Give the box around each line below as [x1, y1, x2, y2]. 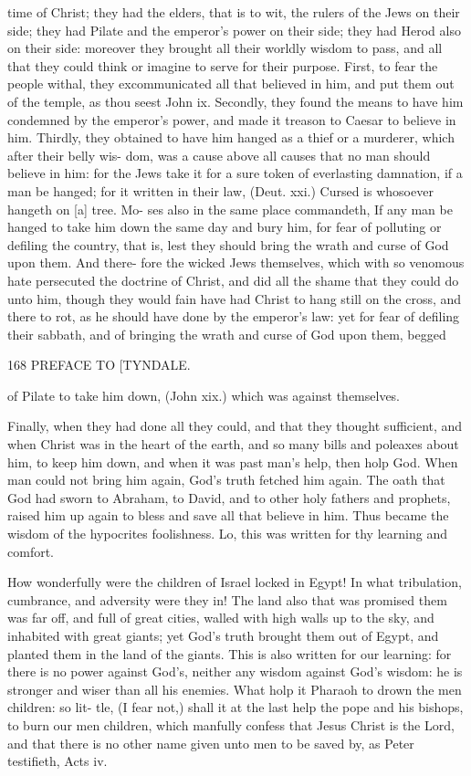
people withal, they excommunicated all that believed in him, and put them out [7, 74, 455, 93]
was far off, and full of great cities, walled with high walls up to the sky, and [7, 608, 434, 627]
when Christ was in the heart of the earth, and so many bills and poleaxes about [7, 435, 459, 454]
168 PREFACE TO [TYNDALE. [7, 355, 191, 374]
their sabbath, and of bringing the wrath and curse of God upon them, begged [7, 324, 446, 343]
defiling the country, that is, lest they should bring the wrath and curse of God [7, 235, 449, 254]
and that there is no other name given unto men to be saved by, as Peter [7, 733, 414, 752]
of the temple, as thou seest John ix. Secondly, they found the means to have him [7, 91, 464, 110]
